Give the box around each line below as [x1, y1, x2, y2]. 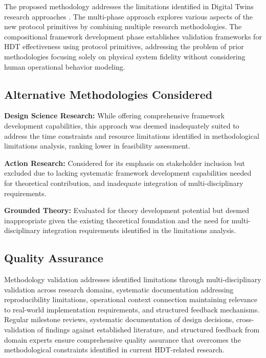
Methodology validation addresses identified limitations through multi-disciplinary [4, 274, 261, 285]
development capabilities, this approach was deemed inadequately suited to [4, 120, 239, 131]
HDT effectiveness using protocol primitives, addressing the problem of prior [4, 41, 244, 52]
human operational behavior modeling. [4, 61, 125, 72]
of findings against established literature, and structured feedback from [37, 324, 260, 335]
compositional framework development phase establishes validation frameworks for [4, 31, 262, 41]
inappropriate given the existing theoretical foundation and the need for [4, 215, 230, 225]
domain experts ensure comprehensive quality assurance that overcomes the [4, 334, 241, 345]
